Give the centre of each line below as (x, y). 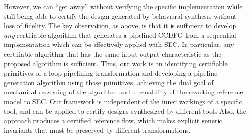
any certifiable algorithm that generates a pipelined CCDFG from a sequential (120, 35)
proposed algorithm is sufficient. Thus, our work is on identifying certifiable (116, 63)
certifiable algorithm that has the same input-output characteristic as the (113, 54)
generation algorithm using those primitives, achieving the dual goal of (109, 82)
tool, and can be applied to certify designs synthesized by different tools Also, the (125, 111)
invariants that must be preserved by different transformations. (97, 130)
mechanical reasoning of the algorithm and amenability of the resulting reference (124, 92)
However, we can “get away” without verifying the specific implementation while (123, 6)
